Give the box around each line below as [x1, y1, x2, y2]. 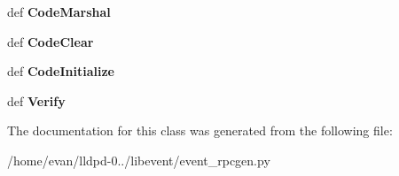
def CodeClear [7, 32, 94, 50]
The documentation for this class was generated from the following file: [7, 121, 393, 140]
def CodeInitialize [7, 62, 114, 80]
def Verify [7, 91, 66, 110]
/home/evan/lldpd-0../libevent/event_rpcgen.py [7, 150, 270, 169]
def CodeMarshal [7, 3, 111, 20]
